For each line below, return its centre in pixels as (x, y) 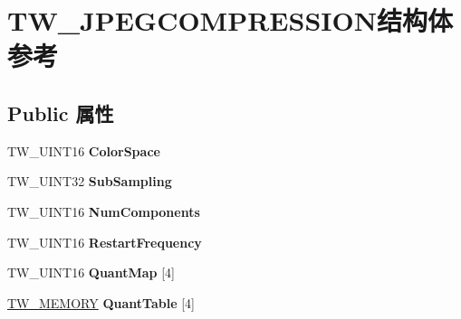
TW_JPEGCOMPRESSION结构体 (230, 20)
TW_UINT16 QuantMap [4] (91, 272)
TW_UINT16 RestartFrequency (105, 242)
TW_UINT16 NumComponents (104, 211)
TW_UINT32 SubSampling (90, 181)
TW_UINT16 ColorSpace (84, 150)
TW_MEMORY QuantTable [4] (101, 302)
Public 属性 (61, 113)
